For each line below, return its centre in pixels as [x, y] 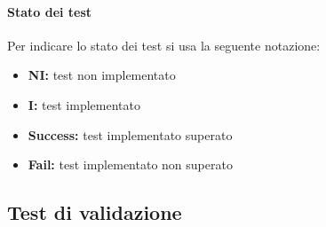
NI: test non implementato [102, 75]
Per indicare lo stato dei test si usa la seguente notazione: [164, 45]
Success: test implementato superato [130, 134]
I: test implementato [84, 104]
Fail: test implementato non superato [130, 164]
